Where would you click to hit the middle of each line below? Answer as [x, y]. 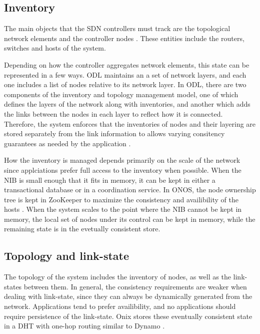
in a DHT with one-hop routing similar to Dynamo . [84, 326]
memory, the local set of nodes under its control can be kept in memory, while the [130, 219]
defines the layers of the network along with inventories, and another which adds [127, 104]
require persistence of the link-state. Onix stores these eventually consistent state [128, 316]
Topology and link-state [67, 256]
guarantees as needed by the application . [67, 143]
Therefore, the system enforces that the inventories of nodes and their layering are [130, 123]
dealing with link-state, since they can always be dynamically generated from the [128, 296]
